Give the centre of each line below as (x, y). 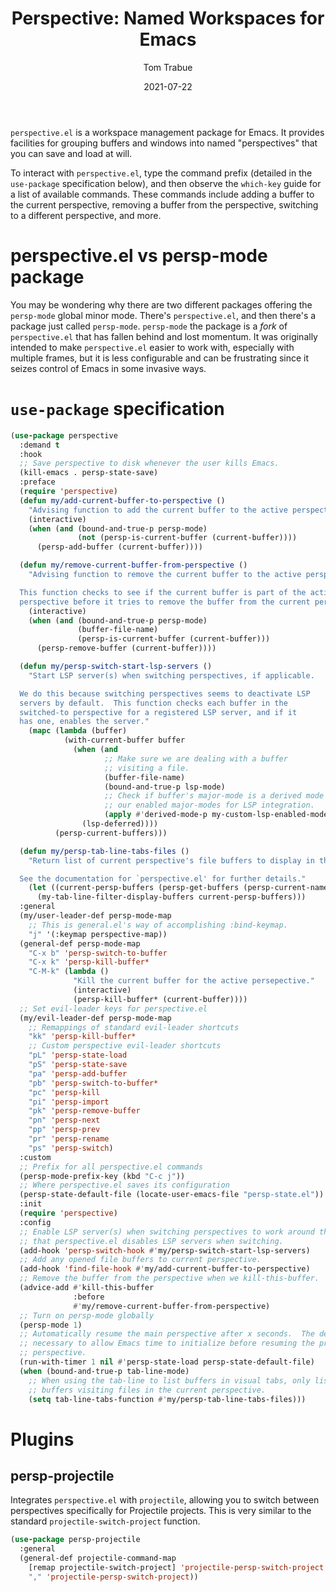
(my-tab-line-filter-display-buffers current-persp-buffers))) (171, 897)
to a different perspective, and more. (86, 215)
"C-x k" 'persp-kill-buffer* (89, 962)
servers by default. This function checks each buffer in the (153, 703)
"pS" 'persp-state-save (78, 1065)
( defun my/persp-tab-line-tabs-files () (104, 851)
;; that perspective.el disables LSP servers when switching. (151, 1241)
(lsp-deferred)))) (120, 824)
